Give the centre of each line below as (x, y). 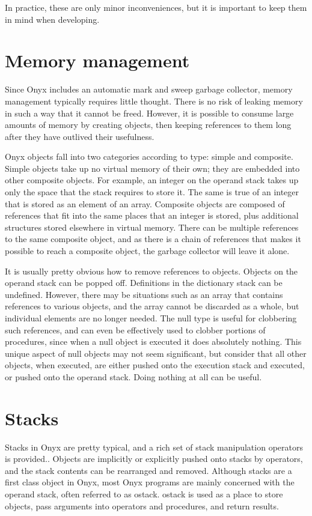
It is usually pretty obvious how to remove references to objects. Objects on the (151, 271)
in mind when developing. (52, 19)
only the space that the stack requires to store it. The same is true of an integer (152, 192)
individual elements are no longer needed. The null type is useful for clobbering (151, 318)
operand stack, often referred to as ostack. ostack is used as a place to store (144, 494)
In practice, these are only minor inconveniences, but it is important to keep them (156, 7)
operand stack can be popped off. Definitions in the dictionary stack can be (144, 283)
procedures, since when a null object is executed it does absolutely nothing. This (153, 341)
